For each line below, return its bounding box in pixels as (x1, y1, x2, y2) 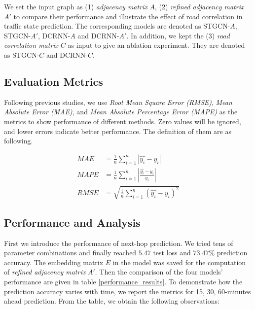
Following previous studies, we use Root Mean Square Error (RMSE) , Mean (4, 97, 232, 107)
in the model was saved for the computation (112, 257, 246, 267)
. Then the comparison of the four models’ (95, 267, 223, 277)
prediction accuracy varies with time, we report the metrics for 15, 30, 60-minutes (4, 286, 251, 296)
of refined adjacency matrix (4, 267, 86, 277)
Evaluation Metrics (4, 73, 103, 89)
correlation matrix (4, 40, 59, 50)
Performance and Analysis (4, 214, 141, 230)
